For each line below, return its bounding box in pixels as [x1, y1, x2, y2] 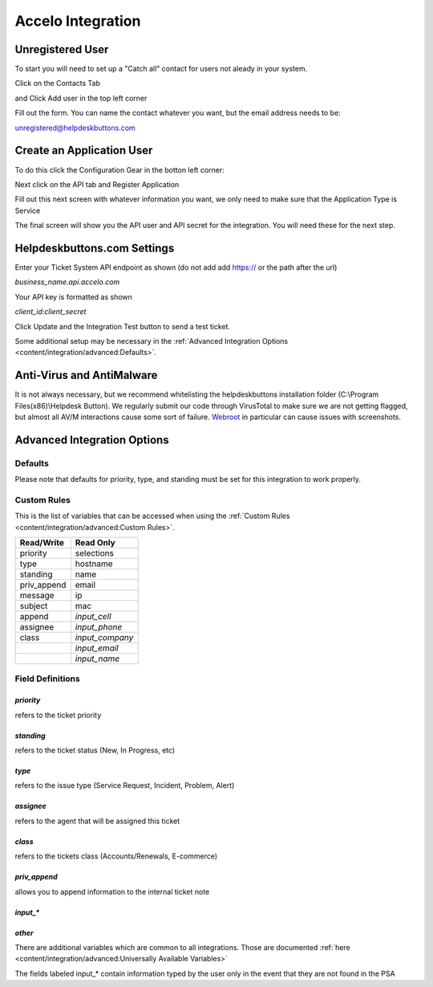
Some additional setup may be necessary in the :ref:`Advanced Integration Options [14, 336, 289, 345]
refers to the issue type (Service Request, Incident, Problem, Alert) [14, 781, 235, 790]
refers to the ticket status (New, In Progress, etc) [14, 745, 176, 755]
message [19, 590, 55, 602]
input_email [75, 642, 119, 654]
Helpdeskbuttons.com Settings [14, 241, 175, 255]
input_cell [75, 611, 111, 622]
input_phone [75, 622, 123, 633]
